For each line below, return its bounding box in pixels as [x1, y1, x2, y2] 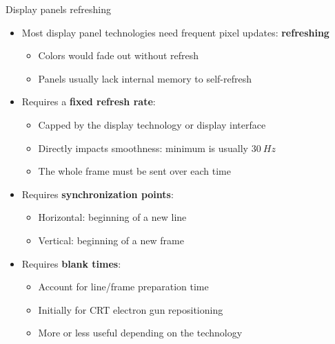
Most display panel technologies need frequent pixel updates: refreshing [21, 25, 329, 39]
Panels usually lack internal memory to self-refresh [38, 71, 252, 85]
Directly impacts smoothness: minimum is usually [38, 140, 248, 155]
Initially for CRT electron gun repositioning [38, 302, 223, 316]
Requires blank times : [21, 256, 121, 270]
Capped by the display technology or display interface [38, 117, 266, 131]
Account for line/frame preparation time [38, 279, 209, 294]
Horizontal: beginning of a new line [38, 210, 187, 224]
